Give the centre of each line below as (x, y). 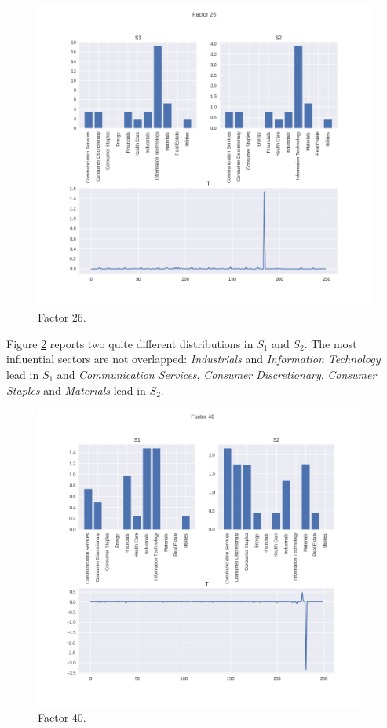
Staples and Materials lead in (76, 390)
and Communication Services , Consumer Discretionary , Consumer (217, 374)
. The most (330, 343)
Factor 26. (62, 317)
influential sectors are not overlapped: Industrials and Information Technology (193, 359)
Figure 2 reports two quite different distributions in (130, 343)
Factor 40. (62, 717)
